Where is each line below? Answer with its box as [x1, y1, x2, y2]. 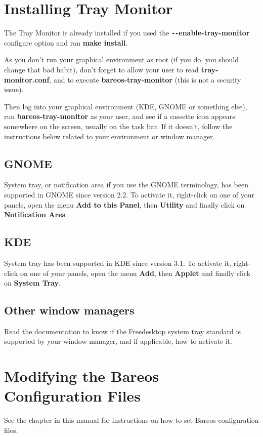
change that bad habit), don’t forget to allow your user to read [4, 64, 199, 74]
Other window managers [4, 302, 135, 318]
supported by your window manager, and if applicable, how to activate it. [4, 336, 232, 346]
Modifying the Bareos [4, 366, 159, 386]
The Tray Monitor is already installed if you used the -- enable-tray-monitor [4, 27, 250, 38]
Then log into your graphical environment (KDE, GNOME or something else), [4, 101, 247, 111]
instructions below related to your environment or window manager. [4, 131, 215, 141]
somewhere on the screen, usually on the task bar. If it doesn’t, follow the [4, 121, 233, 131]
